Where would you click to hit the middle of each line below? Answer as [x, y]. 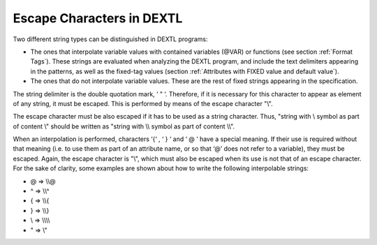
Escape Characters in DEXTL [98, 18]
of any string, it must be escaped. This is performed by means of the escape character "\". [143, 103]
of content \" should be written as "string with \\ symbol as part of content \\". [124, 126]
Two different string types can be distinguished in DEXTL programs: [111, 39]
